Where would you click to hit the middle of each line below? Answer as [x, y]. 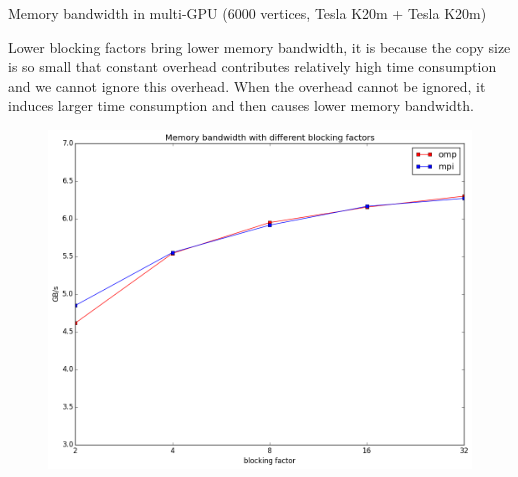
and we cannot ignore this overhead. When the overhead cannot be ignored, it [247, 85]
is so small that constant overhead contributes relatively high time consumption [252, 66]
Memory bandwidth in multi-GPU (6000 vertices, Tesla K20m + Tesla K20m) [247, 13]
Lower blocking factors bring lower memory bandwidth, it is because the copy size [259, 46]
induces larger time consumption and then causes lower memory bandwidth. [241, 105]
